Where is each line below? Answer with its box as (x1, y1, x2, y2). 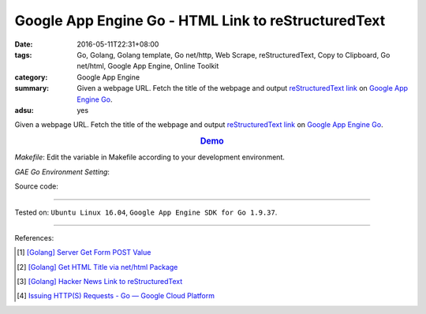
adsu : (14, 105, 35, 114)
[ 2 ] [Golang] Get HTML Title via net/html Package (17, 262, 178, 271)
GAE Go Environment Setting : (14, 166, 110, 177)
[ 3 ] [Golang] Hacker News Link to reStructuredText (17, 277, 183, 286)
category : (14, 72, 48, 82)
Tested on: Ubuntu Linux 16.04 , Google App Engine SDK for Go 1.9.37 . (14, 207, 278, 217)
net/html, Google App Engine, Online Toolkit (77, 62, 219, 71)
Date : (14, 39, 33, 49)
